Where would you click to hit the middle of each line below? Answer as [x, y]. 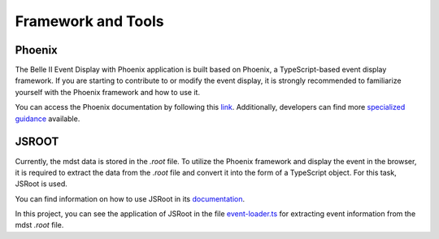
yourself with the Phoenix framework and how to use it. [108, 92]
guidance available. [48, 119]
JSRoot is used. [41, 184]
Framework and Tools [89, 21]
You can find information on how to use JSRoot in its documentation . [130, 198]
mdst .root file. [39, 225]
